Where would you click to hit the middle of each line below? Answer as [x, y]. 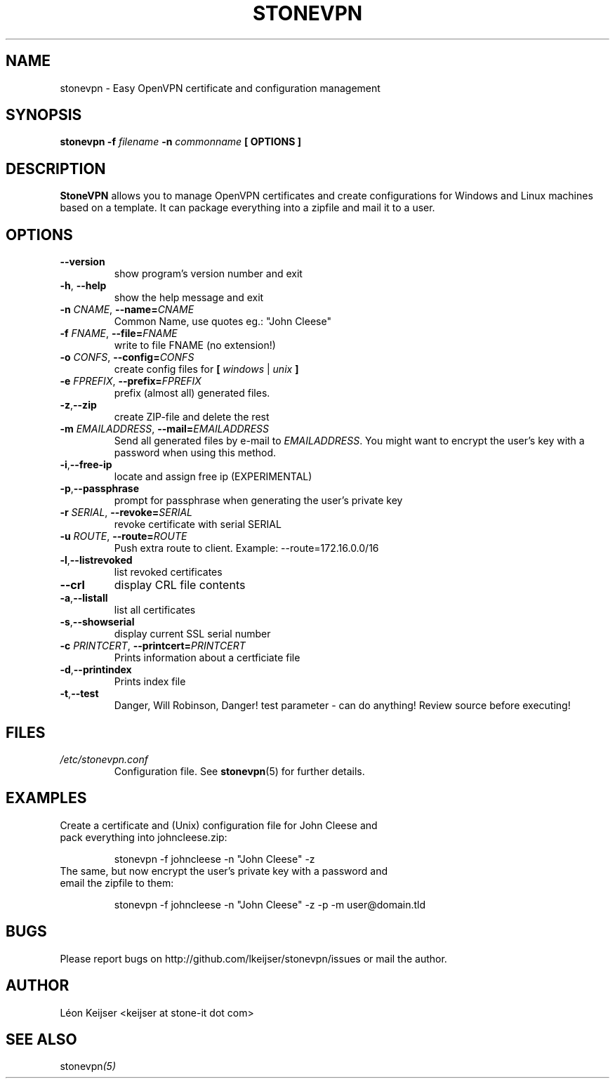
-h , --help [83, 286]
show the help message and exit [189, 298]
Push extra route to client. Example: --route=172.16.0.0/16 [246, 548]
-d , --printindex [96, 670]
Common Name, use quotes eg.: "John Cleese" [223, 322]
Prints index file [150, 682]
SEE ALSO [41, 1039]
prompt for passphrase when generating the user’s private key [258, 501]
